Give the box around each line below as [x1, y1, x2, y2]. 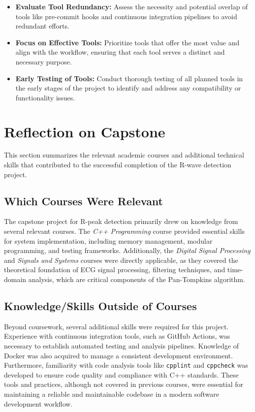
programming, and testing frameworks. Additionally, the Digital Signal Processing [4, 245, 251, 255]
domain [4, 274, 27, 285]
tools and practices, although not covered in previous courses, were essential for [4, 379, 244, 389]
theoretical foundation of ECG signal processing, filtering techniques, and [4, 264, 225, 275]
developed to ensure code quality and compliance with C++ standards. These [4, 369, 239, 380]
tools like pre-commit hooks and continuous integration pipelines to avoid [15, 11, 237, 21]
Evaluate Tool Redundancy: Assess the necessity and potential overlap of [15, 1, 248, 11]
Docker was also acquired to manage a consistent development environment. [4, 350, 233, 360]
